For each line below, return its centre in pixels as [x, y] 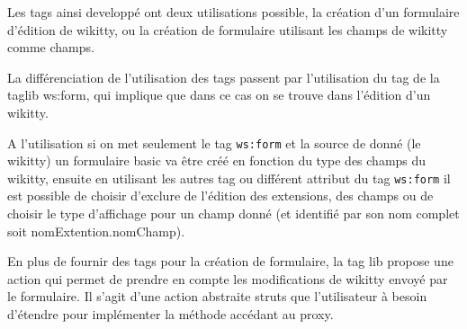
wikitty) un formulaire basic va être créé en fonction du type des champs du [217, 160]
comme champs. [51, 47]
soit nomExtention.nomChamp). [96, 231]
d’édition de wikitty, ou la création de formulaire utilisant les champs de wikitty [228, 29]
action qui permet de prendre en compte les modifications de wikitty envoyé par [228, 278]
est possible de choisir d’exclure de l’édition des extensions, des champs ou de [220, 196]
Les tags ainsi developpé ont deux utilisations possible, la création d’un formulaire [233, 12]
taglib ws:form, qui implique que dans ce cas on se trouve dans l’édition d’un [219, 95]
